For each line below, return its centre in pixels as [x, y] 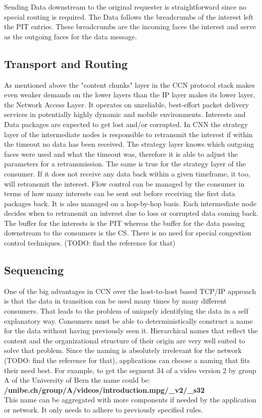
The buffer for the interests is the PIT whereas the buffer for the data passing [124, 223]
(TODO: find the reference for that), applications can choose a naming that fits [127, 360]
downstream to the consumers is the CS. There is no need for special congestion [128, 233]
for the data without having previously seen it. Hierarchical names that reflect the [131, 331]
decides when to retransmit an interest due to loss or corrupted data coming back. [131, 213]
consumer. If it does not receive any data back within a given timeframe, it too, [127, 173]
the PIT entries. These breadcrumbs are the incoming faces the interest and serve [130, 26]
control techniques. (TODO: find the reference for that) [90, 243]
